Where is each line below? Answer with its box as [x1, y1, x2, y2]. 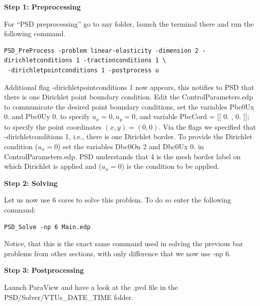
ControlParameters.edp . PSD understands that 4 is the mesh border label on [4, 151, 241, 161]
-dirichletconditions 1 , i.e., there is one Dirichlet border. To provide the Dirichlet [4, 131, 252, 142]
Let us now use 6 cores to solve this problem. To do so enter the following [4, 194, 231, 205]
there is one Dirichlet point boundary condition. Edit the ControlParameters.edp [4, 91, 253, 102]
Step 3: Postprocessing [4, 265, 84, 275]
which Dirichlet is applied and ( [4, 161, 102, 171]
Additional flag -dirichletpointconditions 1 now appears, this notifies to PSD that [4, 81, 254, 92]
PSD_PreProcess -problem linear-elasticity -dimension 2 [4, 47, 199, 54]
